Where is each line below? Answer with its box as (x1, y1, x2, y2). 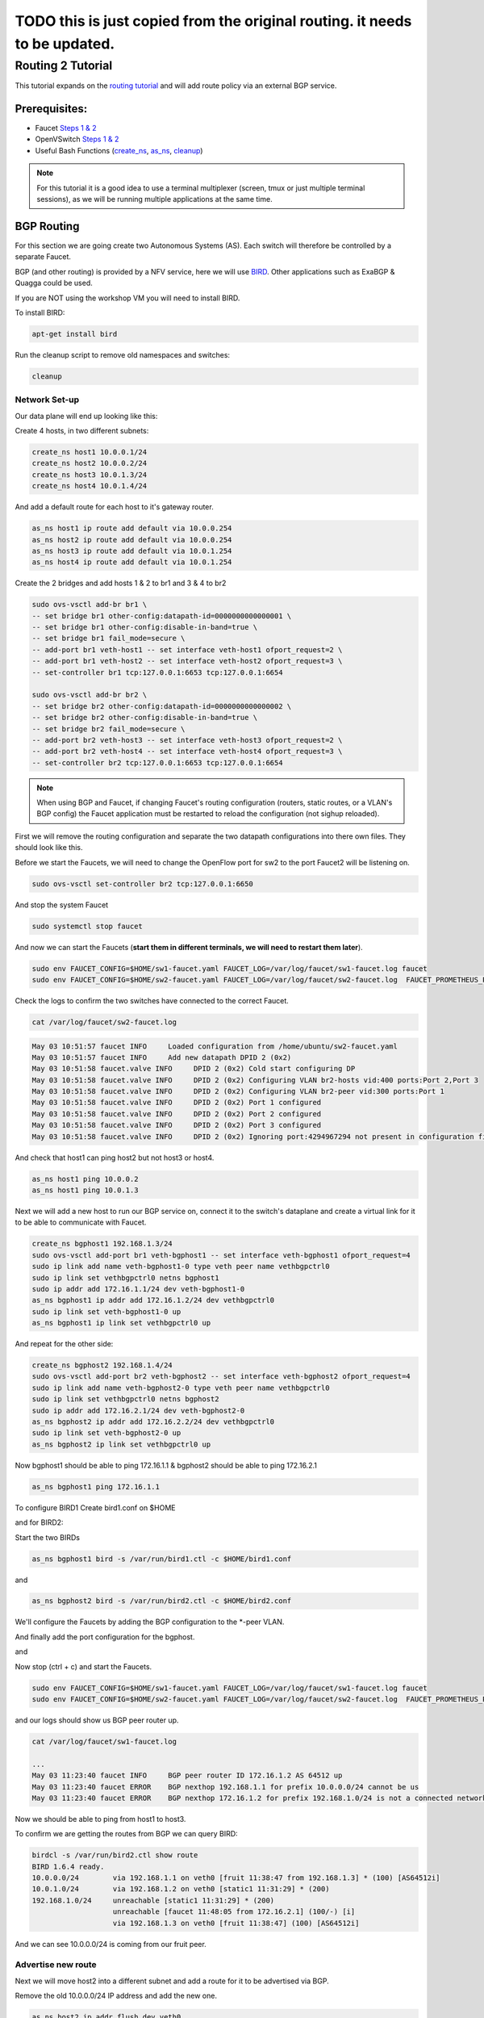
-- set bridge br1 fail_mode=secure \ (31, 634, 186, 643)
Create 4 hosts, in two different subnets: (15, 425, 149, 435)
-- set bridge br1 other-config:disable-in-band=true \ (31, 622, 258, 632)
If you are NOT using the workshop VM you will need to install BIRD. (15, 293, 240, 303)
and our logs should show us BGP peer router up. (15, 1715, 179, 1725)
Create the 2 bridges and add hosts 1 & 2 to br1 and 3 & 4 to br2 (15, 578, 227, 588)
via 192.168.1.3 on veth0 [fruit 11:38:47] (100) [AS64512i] (112, 1918, 360, 1928)
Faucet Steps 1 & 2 (35, 124, 97, 133)
